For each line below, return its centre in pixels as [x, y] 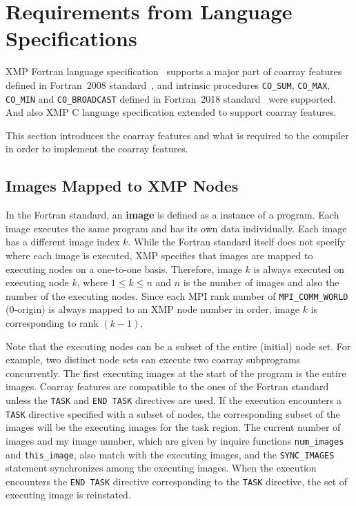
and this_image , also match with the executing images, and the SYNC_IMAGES [170, 454]
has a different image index [63, 242]
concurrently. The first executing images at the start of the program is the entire [176, 373]
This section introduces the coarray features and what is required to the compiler [177, 135]
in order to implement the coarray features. [97, 149]
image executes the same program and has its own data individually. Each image [176, 228]
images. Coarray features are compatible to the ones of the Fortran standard [167, 386]
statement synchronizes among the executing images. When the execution [161, 468]
